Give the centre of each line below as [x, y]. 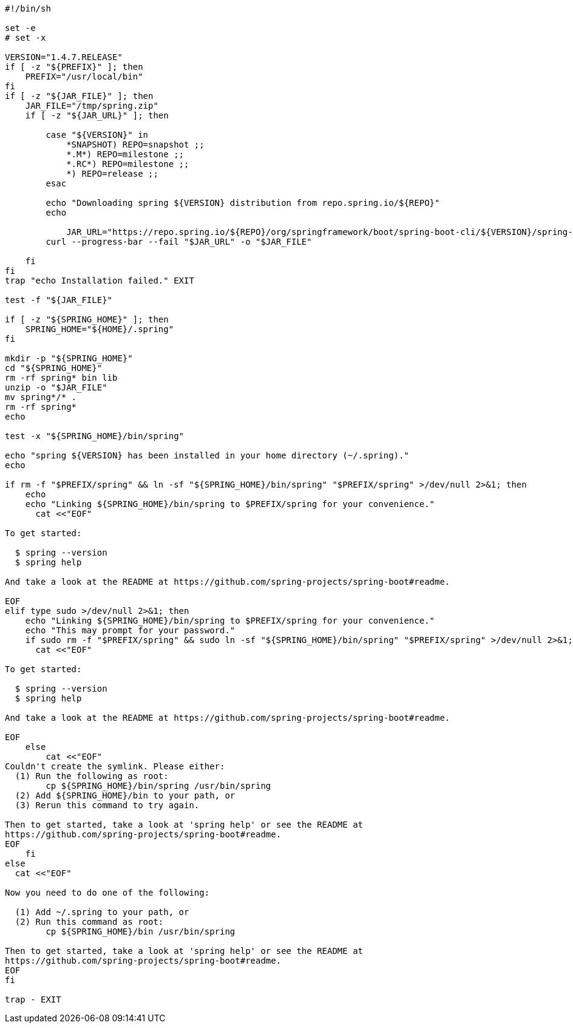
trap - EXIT [33, 999]
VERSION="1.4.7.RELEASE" [64, 57]
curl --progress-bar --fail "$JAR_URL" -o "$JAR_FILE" [179, 242]
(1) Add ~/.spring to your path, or [102, 912]
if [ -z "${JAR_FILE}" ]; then [79, 96]
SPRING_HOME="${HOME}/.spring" [100, 329]
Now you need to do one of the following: [107, 893]
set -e [20, 28]
